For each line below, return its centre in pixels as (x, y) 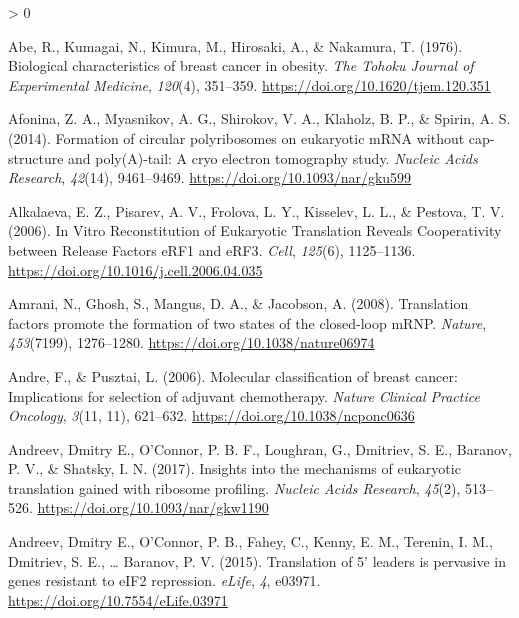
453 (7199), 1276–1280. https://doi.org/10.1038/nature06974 (191, 342)
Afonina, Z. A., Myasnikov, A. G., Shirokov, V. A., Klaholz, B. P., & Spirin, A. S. (259, 118)
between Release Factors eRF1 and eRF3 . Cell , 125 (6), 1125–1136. (212, 249)
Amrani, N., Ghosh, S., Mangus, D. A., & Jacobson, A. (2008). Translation (238, 303)
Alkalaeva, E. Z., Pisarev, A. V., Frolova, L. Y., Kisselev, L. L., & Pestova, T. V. (256, 210)
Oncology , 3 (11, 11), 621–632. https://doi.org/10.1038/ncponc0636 (211, 415)
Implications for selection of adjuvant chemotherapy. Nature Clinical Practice (244, 395)
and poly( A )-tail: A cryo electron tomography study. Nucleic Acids (273, 157)
